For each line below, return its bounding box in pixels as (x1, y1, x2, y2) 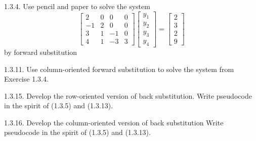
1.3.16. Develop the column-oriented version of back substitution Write (4, 117, 224, 127)
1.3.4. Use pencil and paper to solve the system (4, 1, 150, 11)
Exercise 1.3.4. (4, 74, 49, 84)
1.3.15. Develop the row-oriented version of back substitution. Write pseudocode (4, 90, 252, 101)
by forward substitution (4, 46, 77, 57)
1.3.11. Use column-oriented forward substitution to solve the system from (4, 63, 234, 74)
